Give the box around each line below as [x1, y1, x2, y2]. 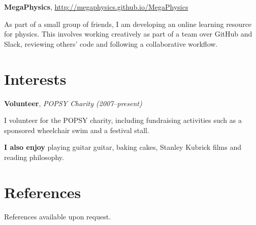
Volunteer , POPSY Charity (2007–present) [4, 98, 142, 108]
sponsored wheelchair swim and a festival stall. [4, 124, 149, 135]
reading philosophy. [4, 151, 64, 162]
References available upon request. [4, 211, 111, 221]
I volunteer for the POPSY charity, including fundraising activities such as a [4, 115, 242, 125]
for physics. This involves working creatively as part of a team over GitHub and [4, 28, 252, 39]
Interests [4, 68, 67, 89]
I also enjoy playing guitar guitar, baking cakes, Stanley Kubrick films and [4, 142, 241, 152]
